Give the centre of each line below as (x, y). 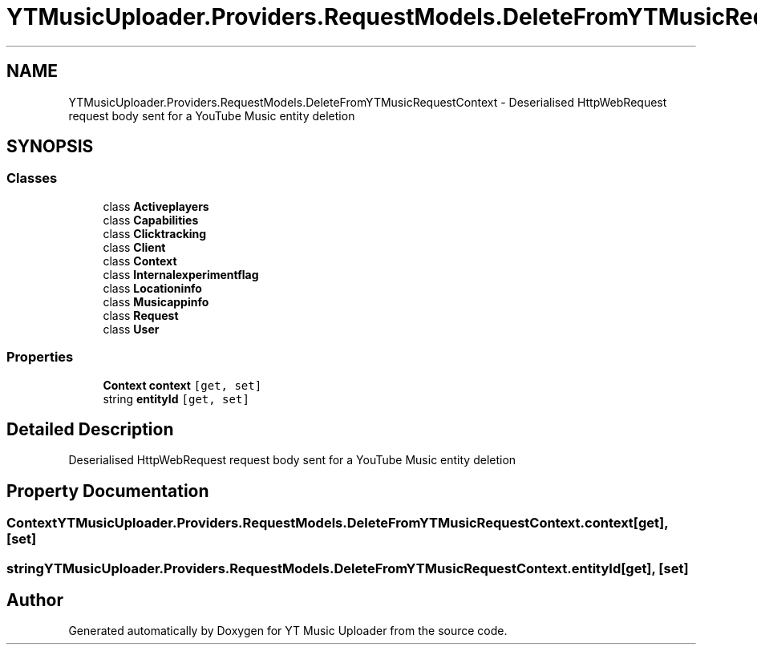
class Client (134, 247)
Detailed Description (90, 429)
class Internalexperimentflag (181, 274)
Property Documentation (108, 491)
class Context (140, 261)
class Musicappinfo (156, 301)
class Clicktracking (155, 233)
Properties (40, 357)
